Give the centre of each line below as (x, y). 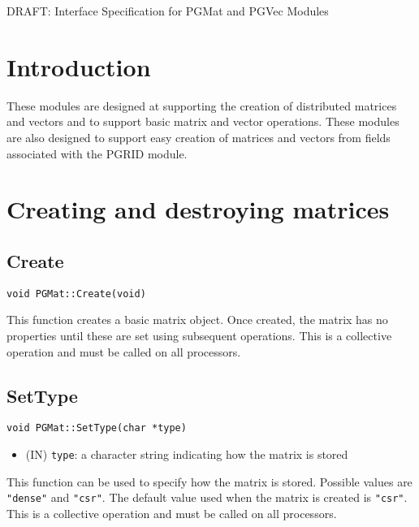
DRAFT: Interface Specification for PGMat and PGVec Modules (168, 11)
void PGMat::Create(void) (76, 294)
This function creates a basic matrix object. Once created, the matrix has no (197, 320)
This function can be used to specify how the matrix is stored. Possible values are (209, 481)
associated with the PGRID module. (97, 153)
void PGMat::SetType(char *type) (97, 428)
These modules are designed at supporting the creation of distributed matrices (202, 105)
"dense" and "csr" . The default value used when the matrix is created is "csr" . (207, 497)
